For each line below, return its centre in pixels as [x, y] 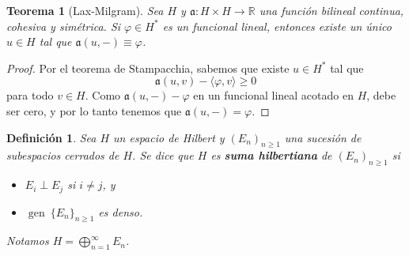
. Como [103, 95]
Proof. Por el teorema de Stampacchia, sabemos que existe [148, 68]
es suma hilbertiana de [271, 155]
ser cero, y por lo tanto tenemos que [94, 110]
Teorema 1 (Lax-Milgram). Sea [85, 10]
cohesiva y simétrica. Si [64, 26]
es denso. [121, 211]
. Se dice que [163, 155]
